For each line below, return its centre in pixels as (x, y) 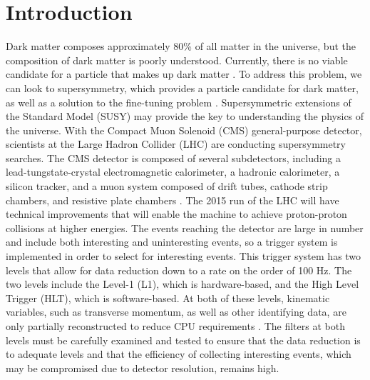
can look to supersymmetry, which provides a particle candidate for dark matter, (182, 87)
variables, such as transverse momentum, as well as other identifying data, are (176, 312)
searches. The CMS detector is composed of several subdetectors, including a (174, 157)
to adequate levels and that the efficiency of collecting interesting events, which (179, 354)
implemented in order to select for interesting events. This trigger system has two (184, 256)
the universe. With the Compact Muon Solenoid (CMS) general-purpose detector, (184, 130)
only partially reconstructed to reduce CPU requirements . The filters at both (175, 326)
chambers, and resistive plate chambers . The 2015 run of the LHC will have (173, 200)
